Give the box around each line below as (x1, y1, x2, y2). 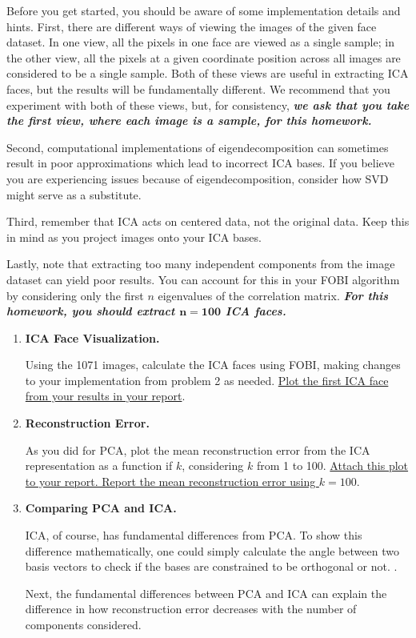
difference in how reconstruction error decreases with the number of (25, 600, 357, 617)
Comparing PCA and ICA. (25, 500, 177, 516)
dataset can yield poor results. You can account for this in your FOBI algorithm (6, 271, 400, 287)
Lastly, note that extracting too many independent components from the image (6, 255, 395, 272)
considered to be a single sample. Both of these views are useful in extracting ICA (6, 65, 409, 82)
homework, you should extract (6, 303, 175, 319)
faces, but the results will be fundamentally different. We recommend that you (6, 80, 390, 97)
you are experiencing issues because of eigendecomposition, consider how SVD (6, 170, 389, 187)
